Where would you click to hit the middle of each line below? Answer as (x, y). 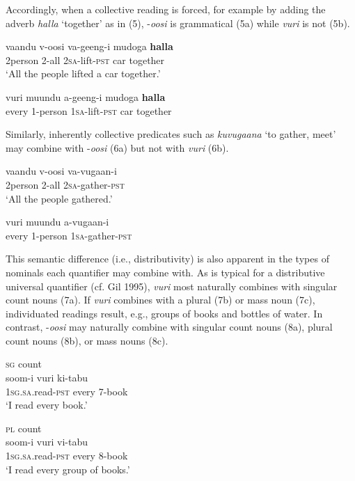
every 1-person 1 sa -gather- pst (69, 235)
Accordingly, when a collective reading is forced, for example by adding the (166, 9)
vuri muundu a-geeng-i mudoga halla (86, 96)
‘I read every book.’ (47, 405)
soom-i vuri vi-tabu (47, 442)
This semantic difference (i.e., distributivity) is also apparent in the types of (167, 259)
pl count (24, 428)
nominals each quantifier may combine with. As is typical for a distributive (165, 272)
